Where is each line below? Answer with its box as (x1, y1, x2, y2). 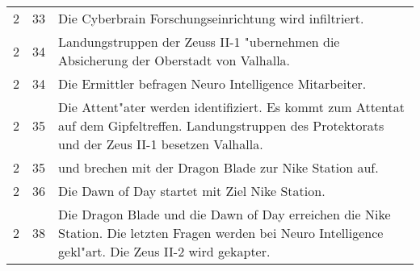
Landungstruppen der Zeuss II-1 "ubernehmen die (58, 32, 340, 51)
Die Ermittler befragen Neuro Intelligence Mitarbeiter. (58, 74, 367, 93)
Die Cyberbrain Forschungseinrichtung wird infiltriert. (58, 9, 364, 27)
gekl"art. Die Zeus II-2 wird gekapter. (58, 242, 271, 261)
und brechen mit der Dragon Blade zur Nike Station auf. (58, 158, 379, 177)
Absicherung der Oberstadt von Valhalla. (58, 51, 291, 69)
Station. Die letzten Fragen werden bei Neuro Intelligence (58, 223, 384, 242)
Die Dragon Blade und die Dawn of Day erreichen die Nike (58, 205, 391, 223)
